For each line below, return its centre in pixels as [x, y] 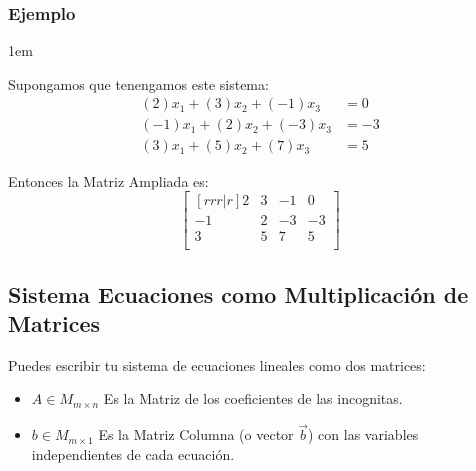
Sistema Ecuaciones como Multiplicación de [238, 293]
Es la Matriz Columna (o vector [196, 434]
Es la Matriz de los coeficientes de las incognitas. [253, 398]
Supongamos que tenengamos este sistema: [138, 83]
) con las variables [363, 434]
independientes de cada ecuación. [133, 453]
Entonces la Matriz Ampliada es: [108, 180]
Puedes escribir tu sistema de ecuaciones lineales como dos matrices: [217, 364]
